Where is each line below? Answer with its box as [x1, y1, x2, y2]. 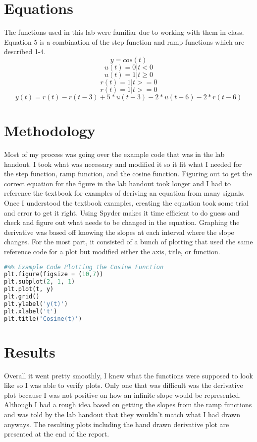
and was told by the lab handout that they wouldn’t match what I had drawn [4, 409, 240, 420]
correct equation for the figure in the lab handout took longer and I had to [4, 178, 231, 188]
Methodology [4, 120, 96, 141]
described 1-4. [4, 46, 46, 57]
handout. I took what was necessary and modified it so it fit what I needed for [4, 158, 242, 169]
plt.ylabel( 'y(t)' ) [4, 300, 68, 307]
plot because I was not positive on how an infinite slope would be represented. [4, 389, 241, 400]
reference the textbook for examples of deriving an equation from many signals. [4, 188, 245, 198]
